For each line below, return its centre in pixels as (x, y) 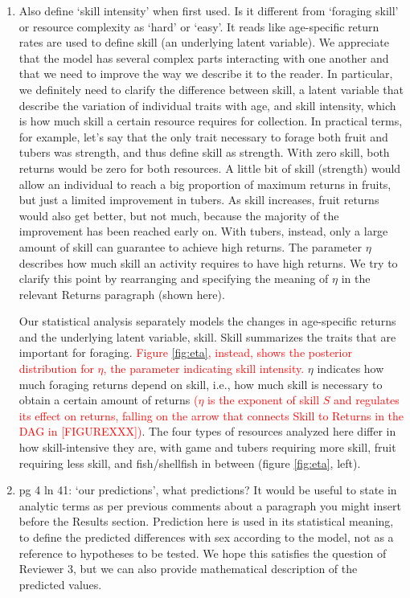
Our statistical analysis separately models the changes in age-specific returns (207, 321)
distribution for (56, 369)
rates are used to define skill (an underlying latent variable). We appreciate (204, 42)
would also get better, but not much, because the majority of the (179, 215)
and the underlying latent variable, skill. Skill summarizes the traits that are (207, 336)
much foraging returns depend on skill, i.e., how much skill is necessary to (201, 384)
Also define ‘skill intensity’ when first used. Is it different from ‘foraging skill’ (209, 10)
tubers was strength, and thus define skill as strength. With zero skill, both (204, 152)
